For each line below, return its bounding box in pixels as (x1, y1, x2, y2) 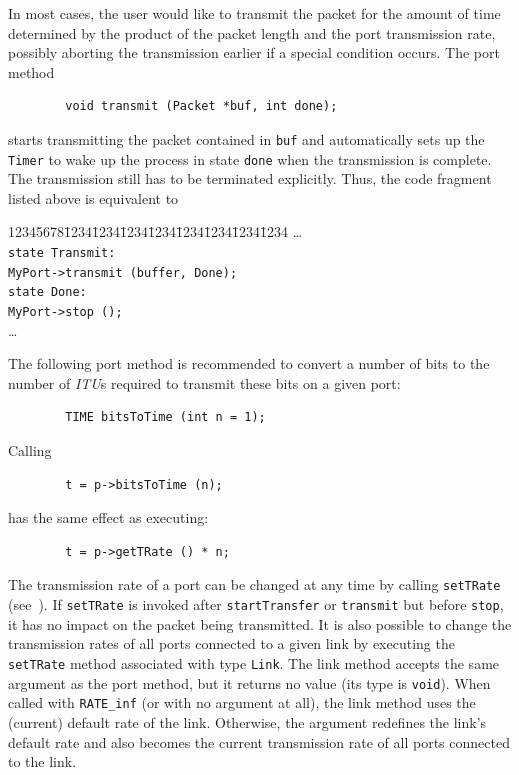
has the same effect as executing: (8, 507, 209, 528)
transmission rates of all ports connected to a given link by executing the (8, 633, 455, 654)
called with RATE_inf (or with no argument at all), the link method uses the (8, 692, 476, 713)
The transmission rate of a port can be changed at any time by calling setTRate (8, 574, 501, 595)
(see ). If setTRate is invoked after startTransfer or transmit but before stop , (8, 594, 504, 615)
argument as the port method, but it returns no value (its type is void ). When (8, 672, 491, 693)
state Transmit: (8, 246, 116, 261)
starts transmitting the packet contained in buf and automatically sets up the (8, 128, 485, 149)
